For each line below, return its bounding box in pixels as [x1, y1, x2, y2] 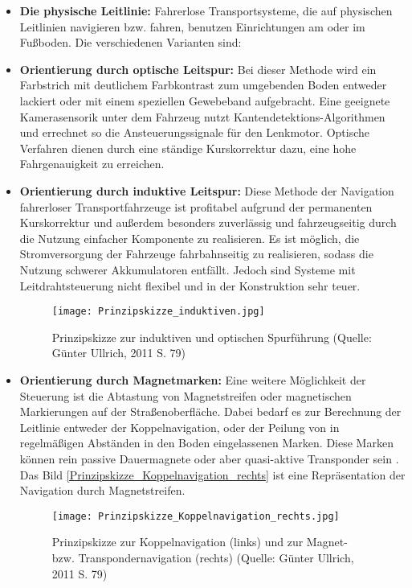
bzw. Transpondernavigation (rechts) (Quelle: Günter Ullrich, [51, 549, 354, 565]
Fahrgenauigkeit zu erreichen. [19, 155, 165, 172]
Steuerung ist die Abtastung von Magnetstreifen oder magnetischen [19, 387, 352, 404]
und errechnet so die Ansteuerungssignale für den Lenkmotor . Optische [19, 124, 369, 141]
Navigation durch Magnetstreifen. [19, 482, 186, 499]
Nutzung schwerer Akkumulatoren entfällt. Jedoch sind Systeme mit [19, 261, 356, 278]
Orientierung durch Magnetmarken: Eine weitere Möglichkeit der [19, 371, 366, 388]
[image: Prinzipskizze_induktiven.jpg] [51, 306, 265, 318]
